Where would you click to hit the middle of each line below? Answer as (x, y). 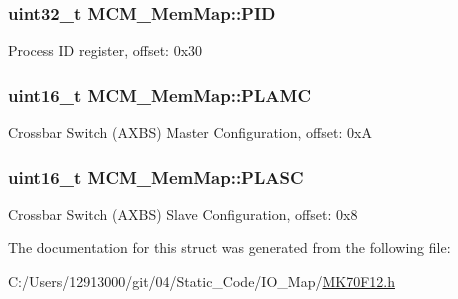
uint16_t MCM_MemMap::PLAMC (159, 94)
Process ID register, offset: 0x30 (105, 50)
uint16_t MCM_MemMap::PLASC (156, 176)
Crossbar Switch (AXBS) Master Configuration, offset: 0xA (190, 132)
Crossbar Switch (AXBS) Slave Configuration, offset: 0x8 (183, 213)
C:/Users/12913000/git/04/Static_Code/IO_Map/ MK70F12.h (201, 281)
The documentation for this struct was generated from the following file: (229, 247)
